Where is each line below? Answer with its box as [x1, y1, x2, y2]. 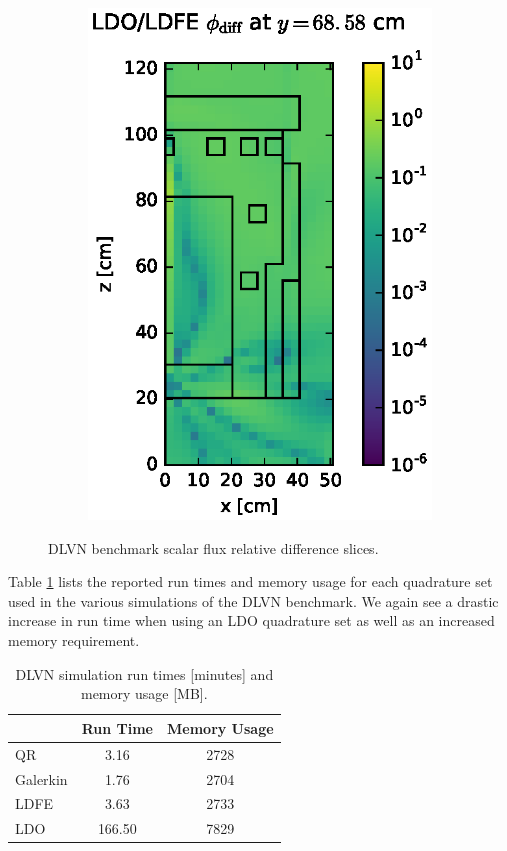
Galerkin [15, 768, 68, 789]
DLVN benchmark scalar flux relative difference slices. [48, 537, 379, 558]
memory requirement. [8, 630, 140, 651]
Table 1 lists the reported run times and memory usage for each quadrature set [8, 571, 493, 592]
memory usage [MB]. [80, 683, 208, 704]
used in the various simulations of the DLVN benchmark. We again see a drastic [8, 590, 499, 611]
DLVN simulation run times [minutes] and [15, 663, 274, 684]
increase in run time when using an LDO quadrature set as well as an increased [8, 610, 495, 631]
